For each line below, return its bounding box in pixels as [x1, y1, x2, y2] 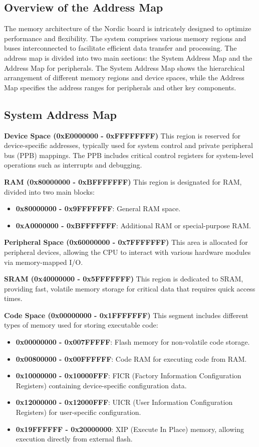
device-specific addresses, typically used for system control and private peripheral [4, 140, 253, 151]
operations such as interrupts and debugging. [4, 160, 142, 170]
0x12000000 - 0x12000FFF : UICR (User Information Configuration [16, 397, 233, 407]
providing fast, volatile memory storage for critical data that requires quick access [4, 283, 255, 293]
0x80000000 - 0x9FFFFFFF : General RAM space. [16, 203, 181, 214]
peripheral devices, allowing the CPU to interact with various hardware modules [4, 246, 251, 257]
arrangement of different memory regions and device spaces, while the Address [4, 72, 244, 83]
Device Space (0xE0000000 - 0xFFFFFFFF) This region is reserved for [4, 130, 241, 140]
